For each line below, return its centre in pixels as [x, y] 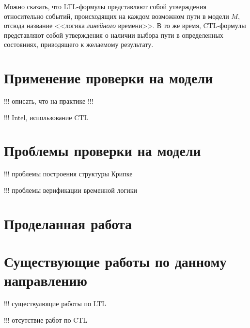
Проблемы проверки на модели [102, 150]
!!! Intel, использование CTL [46, 117]
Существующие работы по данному [115, 261]
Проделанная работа [68, 223]
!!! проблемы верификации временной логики [71, 190]
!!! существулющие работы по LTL [55, 304]
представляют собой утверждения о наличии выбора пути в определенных [114, 35]
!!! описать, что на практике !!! [49, 101]
